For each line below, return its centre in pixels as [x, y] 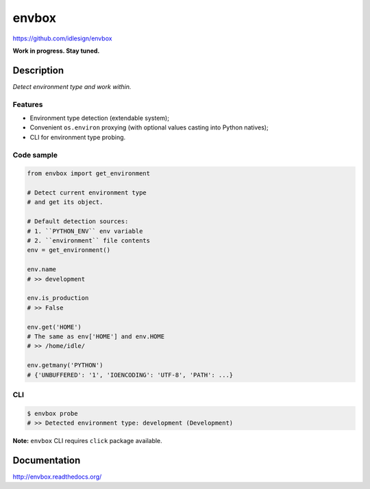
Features [28, 104]
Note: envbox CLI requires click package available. [87, 441]
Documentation [47, 460]
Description [38, 70]
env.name [42, 269]
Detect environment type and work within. [72, 86]
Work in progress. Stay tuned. [56, 51]
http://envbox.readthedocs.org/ [57, 477]
